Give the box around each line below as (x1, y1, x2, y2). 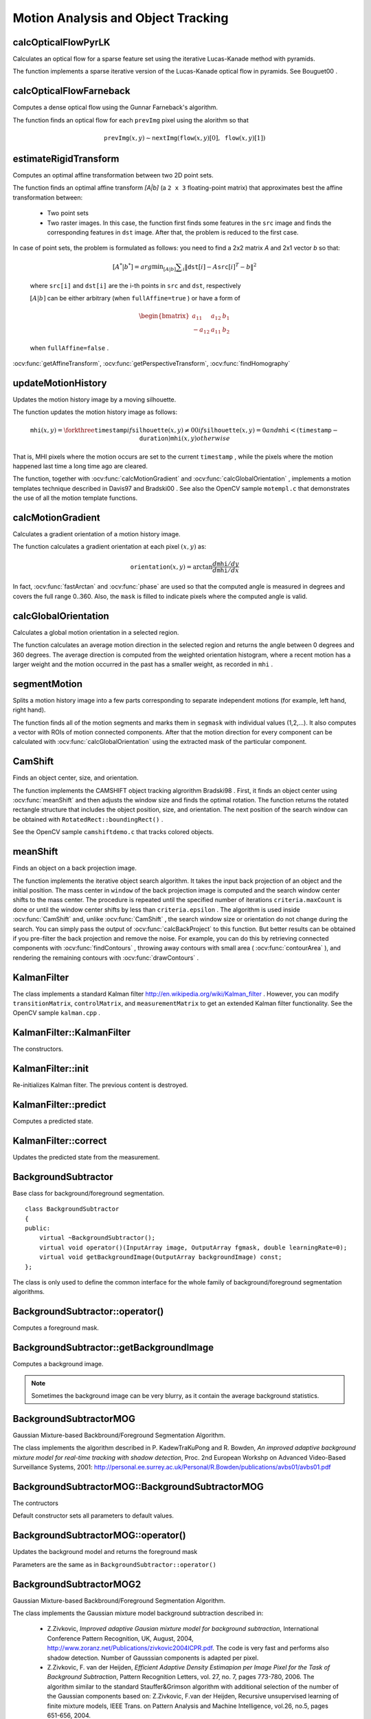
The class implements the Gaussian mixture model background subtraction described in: (12, 1609, 264, 1617)
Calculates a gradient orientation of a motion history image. (12, 530, 181, 538)
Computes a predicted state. (12, 1117, 93, 1126)
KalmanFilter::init (12, 1063, 89, 1075)
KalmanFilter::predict (12, 1099, 106, 1110)
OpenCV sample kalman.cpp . (12, 1009, 101, 1017)
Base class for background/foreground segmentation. (12, 1189, 165, 1197)
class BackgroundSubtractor (25, 1205, 120, 1213)
